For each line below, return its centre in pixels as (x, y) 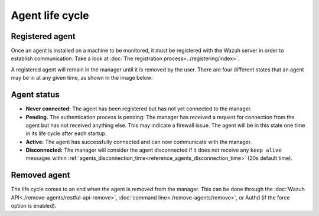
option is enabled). (34, 206)
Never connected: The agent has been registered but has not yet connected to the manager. (139, 109)
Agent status (35, 95)
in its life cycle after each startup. (66, 133)
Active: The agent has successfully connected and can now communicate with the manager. (139, 142)
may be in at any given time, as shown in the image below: (82, 78)
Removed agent (40, 175)
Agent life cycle (50, 15)
